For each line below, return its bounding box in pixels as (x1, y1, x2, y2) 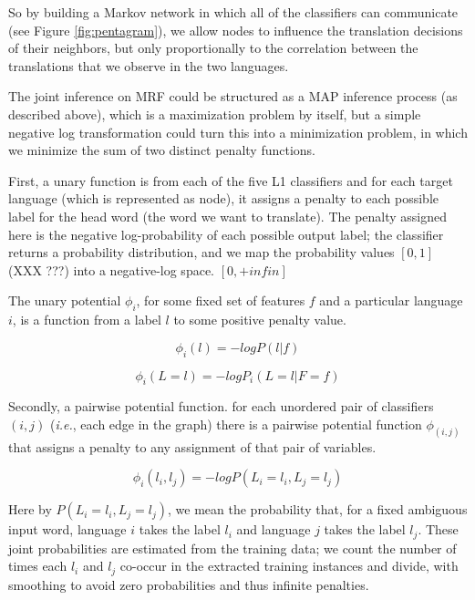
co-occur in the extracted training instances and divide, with (119, 556, 459, 575)
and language (236, 520, 311, 539)
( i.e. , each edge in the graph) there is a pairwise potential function (49, 414, 422, 433)
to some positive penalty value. (173, 310, 346, 329)
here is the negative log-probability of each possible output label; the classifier (8, 224, 444, 243)
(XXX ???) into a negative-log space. (8, 260, 214, 279)
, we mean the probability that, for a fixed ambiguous (168, 500, 468, 519)
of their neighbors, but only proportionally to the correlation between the (8, 38, 418, 57)
